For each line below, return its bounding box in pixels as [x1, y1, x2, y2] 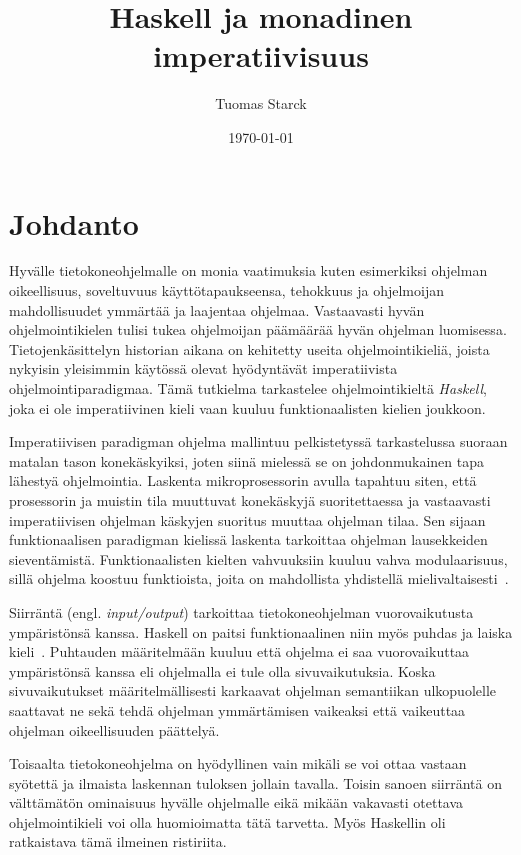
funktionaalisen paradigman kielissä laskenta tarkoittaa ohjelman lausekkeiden [9, 529, 488, 550]
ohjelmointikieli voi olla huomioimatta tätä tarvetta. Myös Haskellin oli [9, 811, 446, 832]
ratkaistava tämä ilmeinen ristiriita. [9, 831, 227, 852]
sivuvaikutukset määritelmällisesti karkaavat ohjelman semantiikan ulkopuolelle [9, 680, 496, 701]
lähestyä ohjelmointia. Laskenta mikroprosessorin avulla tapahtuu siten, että [9, 470, 477, 491]
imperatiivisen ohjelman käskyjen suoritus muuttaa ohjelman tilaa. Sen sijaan [9, 509, 486, 530]
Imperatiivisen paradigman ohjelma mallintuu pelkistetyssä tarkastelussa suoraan [9, 431, 508, 452]
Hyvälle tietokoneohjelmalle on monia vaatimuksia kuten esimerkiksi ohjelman [9, 260, 488, 281]
